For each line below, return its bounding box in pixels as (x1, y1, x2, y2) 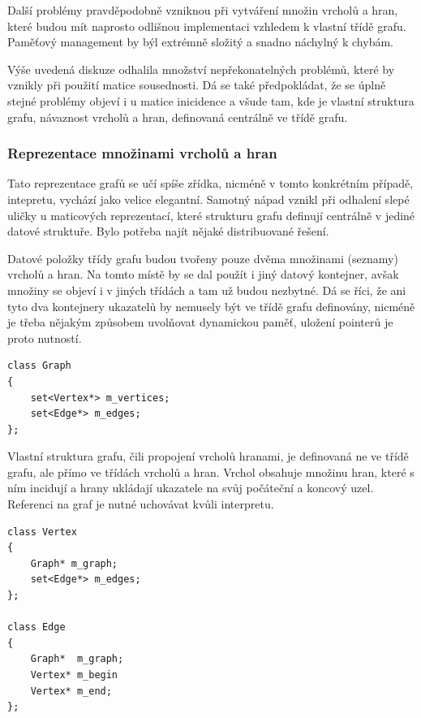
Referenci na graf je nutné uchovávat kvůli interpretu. (7, 495, 274, 513)
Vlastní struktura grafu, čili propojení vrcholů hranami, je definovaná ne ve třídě (7, 448, 409, 465)
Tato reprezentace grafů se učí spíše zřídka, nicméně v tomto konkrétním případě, (7, 175, 414, 192)
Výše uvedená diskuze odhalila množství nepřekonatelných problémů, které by (7, 60, 395, 77)
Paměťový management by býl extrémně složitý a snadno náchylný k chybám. (7, 33, 393, 50)
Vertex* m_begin (30, 669, 118, 681)
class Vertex (7, 526, 77, 538)
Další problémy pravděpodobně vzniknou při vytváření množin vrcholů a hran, (7, 2, 398, 18)
